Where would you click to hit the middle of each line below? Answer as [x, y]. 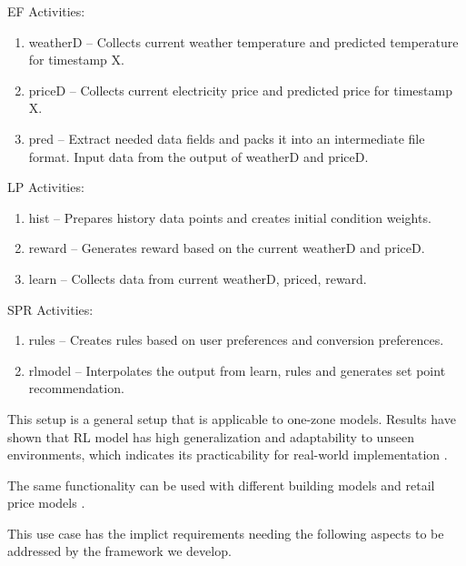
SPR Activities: [50, 309]
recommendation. [76, 388]
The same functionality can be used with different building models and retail [221, 485]
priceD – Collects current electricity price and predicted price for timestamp [240, 90]
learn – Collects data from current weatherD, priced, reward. [198, 278]
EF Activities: [46, 11]
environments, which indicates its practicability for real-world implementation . [228, 455]
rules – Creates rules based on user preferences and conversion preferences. [236, 340]
